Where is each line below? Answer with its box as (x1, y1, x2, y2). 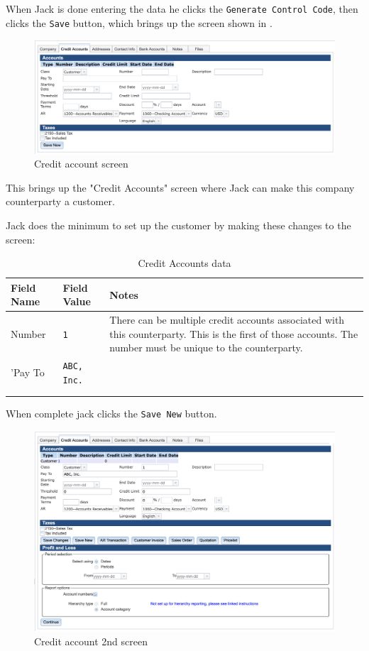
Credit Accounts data (138, 256, 231, 270)
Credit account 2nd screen (34, 633, 148, 648)
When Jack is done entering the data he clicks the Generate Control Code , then (6, 1, 358, 16)
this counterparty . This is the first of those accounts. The (109, 326, 358, 341)
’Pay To (11, 365, 45, 380)
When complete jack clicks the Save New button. (6, 406, 217, 421)
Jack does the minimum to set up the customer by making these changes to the (6, 217, 351, 232)
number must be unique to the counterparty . (109, 340, 303, 355)
